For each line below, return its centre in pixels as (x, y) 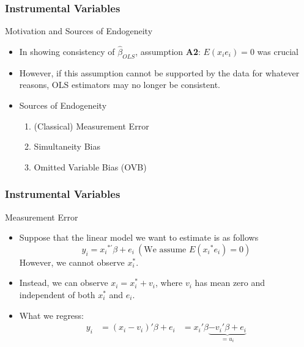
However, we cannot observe (72, 262)
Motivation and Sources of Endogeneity (79, 31)
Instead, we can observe (64, 283)
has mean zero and (230, 283)
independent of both (57, 294)
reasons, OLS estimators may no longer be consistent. (120, 85)
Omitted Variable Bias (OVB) (90, 166)
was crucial (278, 52)
